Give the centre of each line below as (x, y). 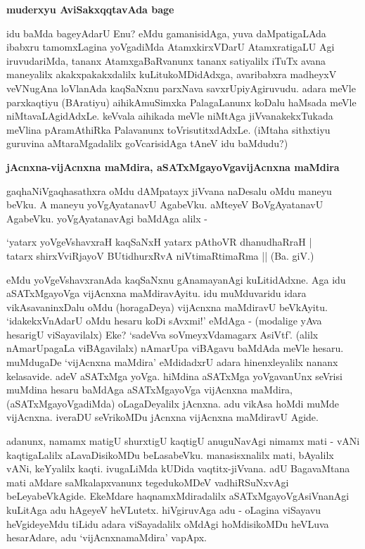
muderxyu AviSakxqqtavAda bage (90, 9)
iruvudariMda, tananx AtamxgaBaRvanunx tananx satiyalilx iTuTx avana (166, 60)
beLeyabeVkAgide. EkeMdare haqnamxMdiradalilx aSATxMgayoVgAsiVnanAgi (178, 496)
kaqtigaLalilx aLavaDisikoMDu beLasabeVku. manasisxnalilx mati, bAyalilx (170, 454)
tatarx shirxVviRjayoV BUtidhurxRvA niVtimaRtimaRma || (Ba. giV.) (160, 255)
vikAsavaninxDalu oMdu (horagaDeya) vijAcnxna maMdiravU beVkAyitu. (167, 307)
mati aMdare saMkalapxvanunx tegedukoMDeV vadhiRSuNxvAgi (148, 482)
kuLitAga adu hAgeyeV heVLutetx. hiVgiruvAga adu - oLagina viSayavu (164, 510)
